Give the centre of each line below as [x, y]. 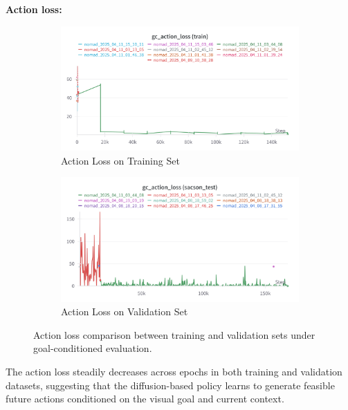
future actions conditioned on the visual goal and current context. [145, 399]
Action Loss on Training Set [120, 160]
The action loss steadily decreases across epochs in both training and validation [174, 371]
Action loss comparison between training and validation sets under [174, 334]
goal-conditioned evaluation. [93, 348]
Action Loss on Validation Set [125, 311]
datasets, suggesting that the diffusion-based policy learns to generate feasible [170, 385]
